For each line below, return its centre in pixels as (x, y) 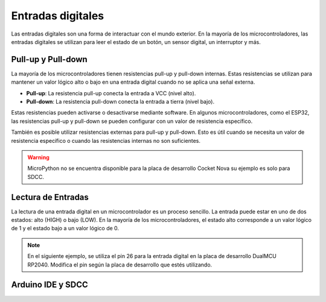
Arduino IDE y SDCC (50, 285)
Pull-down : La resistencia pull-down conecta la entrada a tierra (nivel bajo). (120, 102)
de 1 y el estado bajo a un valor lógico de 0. (65, 228)
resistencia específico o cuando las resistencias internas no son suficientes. (106, 140)
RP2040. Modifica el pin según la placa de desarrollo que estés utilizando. (120, 265)
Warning (38, 157)
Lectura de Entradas (50, 197)
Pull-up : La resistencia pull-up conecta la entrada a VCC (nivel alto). (111, 93)
